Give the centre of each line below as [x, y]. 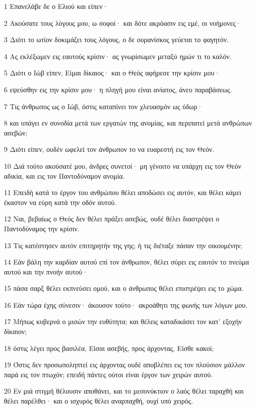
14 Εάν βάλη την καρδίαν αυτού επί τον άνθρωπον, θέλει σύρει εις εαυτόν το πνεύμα [127, 262]
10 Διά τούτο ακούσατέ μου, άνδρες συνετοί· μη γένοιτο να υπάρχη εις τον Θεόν [123, 166]
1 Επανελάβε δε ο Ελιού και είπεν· [56, 6]
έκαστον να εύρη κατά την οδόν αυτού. [60, 202]
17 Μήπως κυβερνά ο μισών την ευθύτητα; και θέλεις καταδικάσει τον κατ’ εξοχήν [123, 321]
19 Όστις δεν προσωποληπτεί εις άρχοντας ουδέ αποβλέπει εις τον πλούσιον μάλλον [125, 365]
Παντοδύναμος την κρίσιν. [42, 228]
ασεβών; [16, 132]
